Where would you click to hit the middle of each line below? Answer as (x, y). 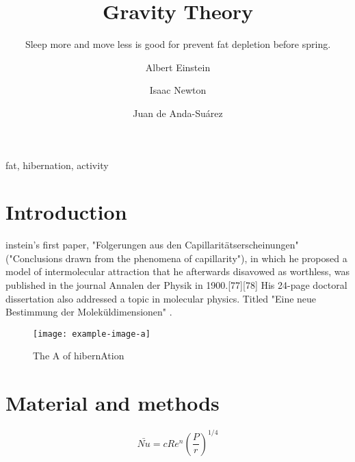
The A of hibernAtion (79, 356)
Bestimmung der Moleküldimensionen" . (89, 312)
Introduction (66, 212)
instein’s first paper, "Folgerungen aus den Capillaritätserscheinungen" (152, 245)
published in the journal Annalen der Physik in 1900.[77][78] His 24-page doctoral (176, 285)
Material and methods (113, 403)
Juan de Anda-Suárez (178, 113)
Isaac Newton (178, 90)
